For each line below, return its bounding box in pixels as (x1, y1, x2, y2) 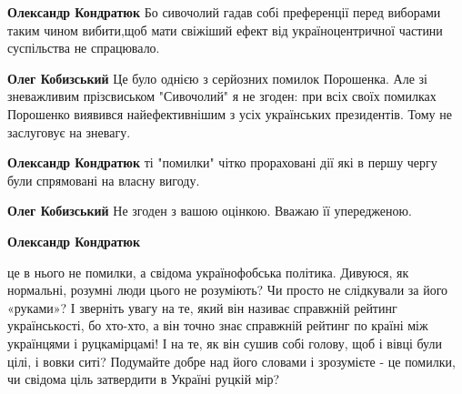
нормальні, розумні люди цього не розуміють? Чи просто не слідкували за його (7, 280, 448, 299)
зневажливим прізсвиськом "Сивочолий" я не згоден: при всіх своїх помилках (7, 86, 437, 106)
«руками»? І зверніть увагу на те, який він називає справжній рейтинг (7, 298, 397, 317)
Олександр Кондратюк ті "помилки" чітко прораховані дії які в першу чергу (7, 153, 437, 172)
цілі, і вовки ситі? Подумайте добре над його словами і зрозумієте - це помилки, (7, 351, 456, 370)
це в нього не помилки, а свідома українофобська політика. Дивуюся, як (7, 262, 409, 281)
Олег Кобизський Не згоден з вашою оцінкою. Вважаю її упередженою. (7, 201, 412, 220)
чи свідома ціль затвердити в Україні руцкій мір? (7, 369, 280, 389)
